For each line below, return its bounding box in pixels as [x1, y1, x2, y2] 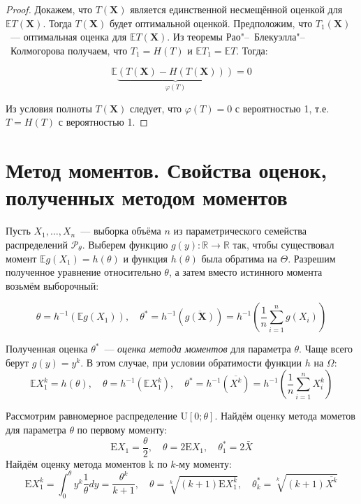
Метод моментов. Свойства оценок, [6, 156, 327, 184]
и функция [123, 251, 168, 265]
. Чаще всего [299, 341, 353, 356]
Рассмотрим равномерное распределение [6, 408, 177, 423]
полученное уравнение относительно [6, 265, 161, 279]
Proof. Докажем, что [6, 2, 92, 16]
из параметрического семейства [173, 223, 307, 238]
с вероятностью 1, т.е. [235, 101, 330, 115]
